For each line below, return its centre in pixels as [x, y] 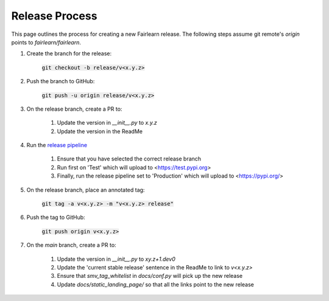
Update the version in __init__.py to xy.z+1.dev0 [116, 259]
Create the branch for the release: [69, 54]
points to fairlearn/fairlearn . [46, 42]
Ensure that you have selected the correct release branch [129, 159]
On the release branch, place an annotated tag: [86, 190]
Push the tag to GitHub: [56, 217]
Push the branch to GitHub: [61, 81]
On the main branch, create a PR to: [71, 245]
